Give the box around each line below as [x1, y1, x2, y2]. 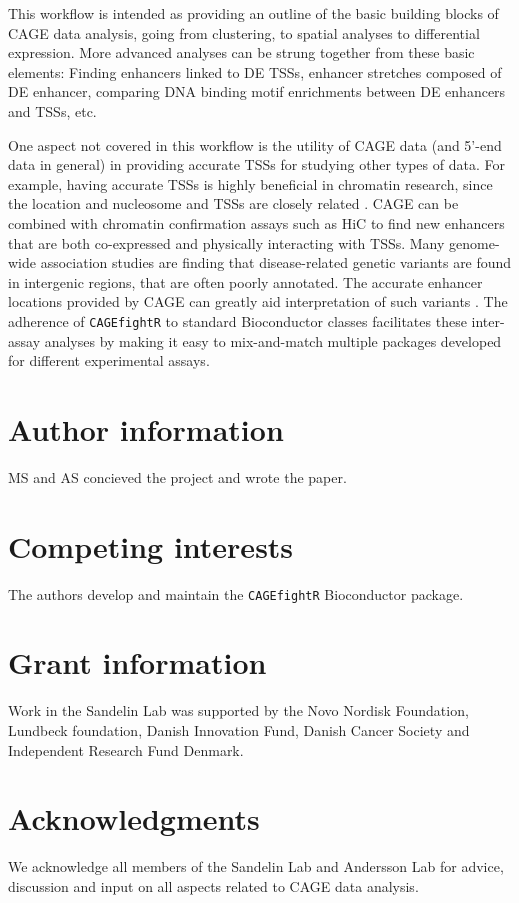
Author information [8, 408, 284, 449]
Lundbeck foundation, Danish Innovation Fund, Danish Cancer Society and [8, 719, 470, 740]
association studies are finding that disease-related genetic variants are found [40, 252, 512, 273]
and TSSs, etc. [8, 100, 97, 121]
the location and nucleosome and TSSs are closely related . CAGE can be [8, 193, 459, 214]
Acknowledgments [8, 798, 260, 839]
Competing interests [8, 525, 294, 566]
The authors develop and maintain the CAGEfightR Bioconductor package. [8, 583, 464, 604]
